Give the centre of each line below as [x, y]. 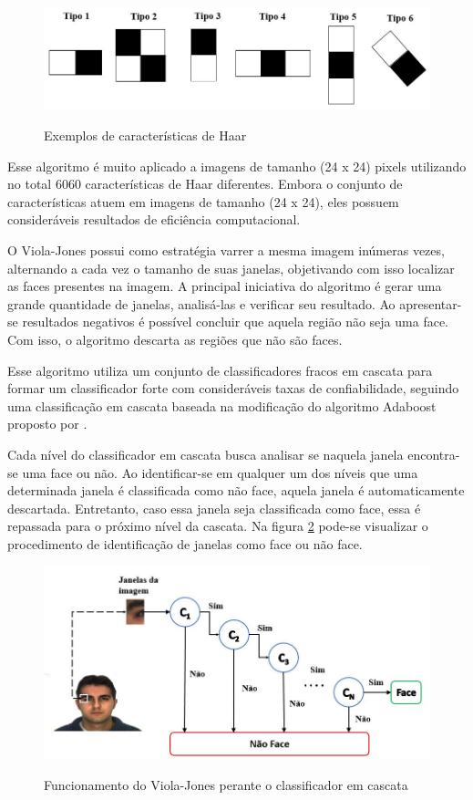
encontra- [434, 454]
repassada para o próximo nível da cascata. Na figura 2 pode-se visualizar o [218, 526]
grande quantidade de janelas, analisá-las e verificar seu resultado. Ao [201, 303]
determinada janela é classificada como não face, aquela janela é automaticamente [236, 490]
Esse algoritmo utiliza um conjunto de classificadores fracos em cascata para [220, 370]
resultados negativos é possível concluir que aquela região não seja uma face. [235, 322]
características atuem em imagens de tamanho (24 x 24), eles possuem [203, 201]
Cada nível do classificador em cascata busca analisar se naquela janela [206, 454]
